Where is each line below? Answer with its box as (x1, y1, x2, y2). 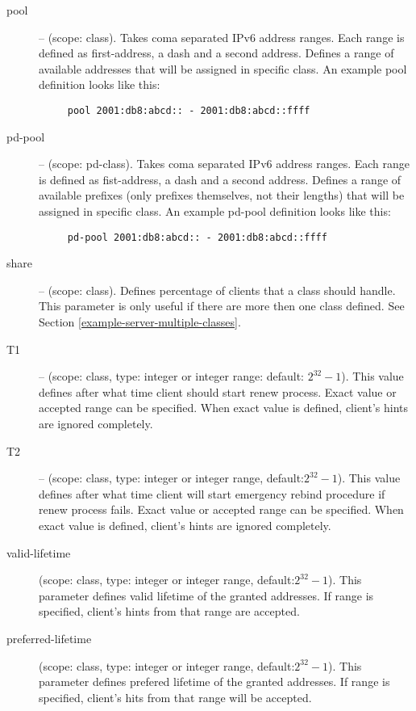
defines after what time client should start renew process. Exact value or (39, 383, 397, 400)
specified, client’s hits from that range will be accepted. (39, 688, 312, 705)
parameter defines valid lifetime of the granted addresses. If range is (39, 587, 374, 604)
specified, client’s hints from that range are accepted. (39, 603, 300, 620)
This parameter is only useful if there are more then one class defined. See (39, 297, 405, 314)
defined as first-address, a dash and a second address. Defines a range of (39, 44, 394, 61)
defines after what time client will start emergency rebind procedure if (39, 485, 385, 502)
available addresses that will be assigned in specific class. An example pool (39, 60, 407, 77)
